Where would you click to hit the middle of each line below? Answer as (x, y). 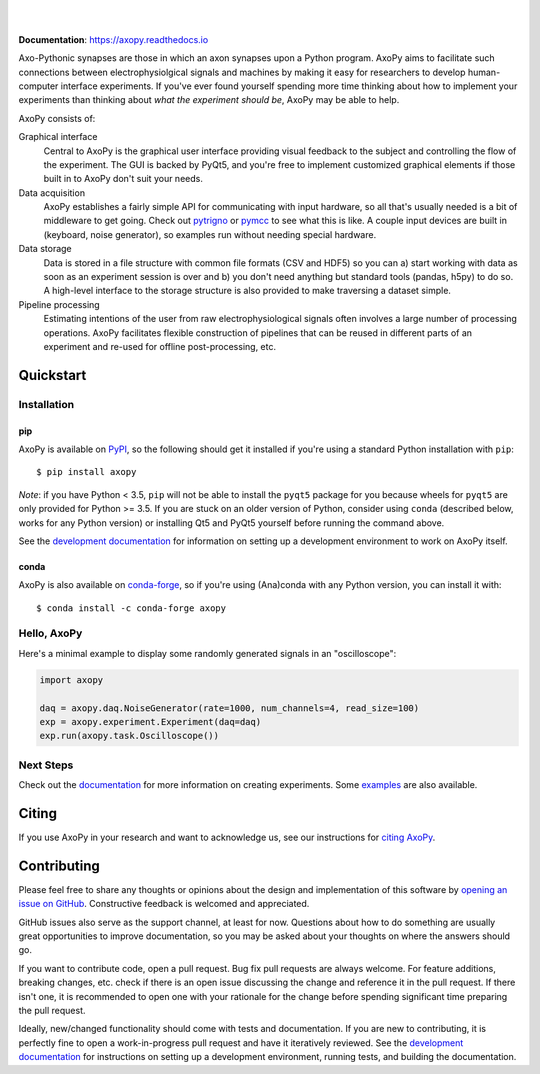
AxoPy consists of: (57, 118)
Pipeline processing (59, 304)
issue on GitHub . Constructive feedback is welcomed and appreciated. (164, 904)
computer (38, 86)
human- (484, 72)
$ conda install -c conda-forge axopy (131, 608)
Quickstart (52, 375)
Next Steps (46, 765)
